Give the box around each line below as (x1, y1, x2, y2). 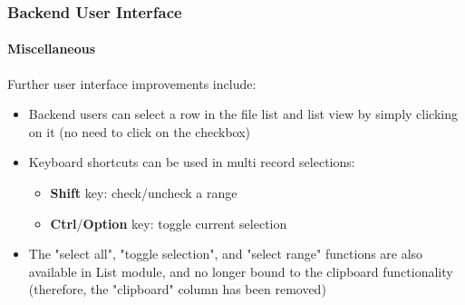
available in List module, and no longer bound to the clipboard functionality (28, 261, 453, 280)
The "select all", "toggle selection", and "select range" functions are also (28, 244, 423, 263)
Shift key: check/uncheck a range (50, 183, 237, 202)
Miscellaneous (7, 39, 96, 58)
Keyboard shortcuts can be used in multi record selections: (28, 152, 355, 172)
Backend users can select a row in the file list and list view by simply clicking (28, 104, 458, 123)
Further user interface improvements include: (7, 74, 257, 93)
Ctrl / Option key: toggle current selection (50, 213, 287, 232)
